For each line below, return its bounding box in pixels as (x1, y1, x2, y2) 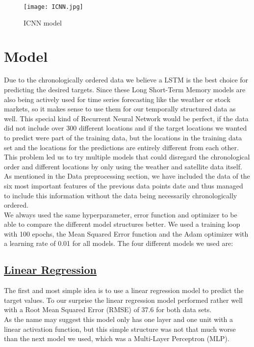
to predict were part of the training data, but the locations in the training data (4, 132, 242, 142)
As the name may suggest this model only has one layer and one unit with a (4, 314, 233, 324)
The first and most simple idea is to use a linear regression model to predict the (4, 285, 244, 295)
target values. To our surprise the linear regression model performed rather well (4, 294, 243, 305)
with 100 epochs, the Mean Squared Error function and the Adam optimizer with (4, 228, 249, 239)
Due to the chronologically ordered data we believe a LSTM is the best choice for (4, 75, 249, 85)
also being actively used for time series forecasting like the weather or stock (4, 94, 230, 104)
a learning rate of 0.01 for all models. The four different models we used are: (4, 238, 233, 248)
